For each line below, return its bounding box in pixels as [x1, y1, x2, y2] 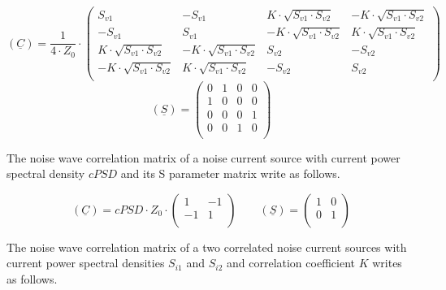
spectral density [6, 165, 85, 182]
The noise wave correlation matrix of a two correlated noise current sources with [6, 238, 407, 255]
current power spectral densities [6, 254, 165, 271]
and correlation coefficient [227, 254, 355, 271]
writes [372, 254, 402, 271]
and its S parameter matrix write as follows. [120, 165, 340, 182]
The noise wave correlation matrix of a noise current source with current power [6, 149, 401, 166]
